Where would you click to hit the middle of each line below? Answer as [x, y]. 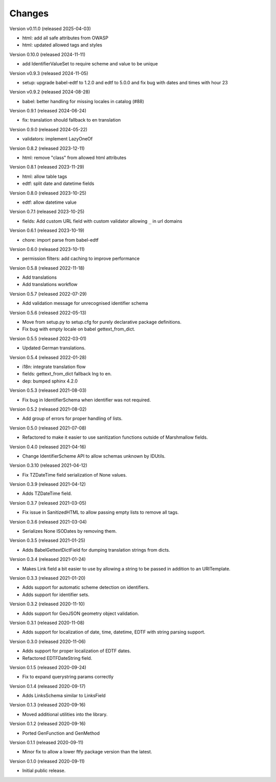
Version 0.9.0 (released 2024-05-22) [49, 129]
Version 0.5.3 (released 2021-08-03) [48, 390]
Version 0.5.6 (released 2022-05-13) [48, 313]
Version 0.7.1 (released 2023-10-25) [47, 211]
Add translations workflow [50, 285]
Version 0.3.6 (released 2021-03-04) [48, 522]
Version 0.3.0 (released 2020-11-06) [48, 642]
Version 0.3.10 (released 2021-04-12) [49, 465]
